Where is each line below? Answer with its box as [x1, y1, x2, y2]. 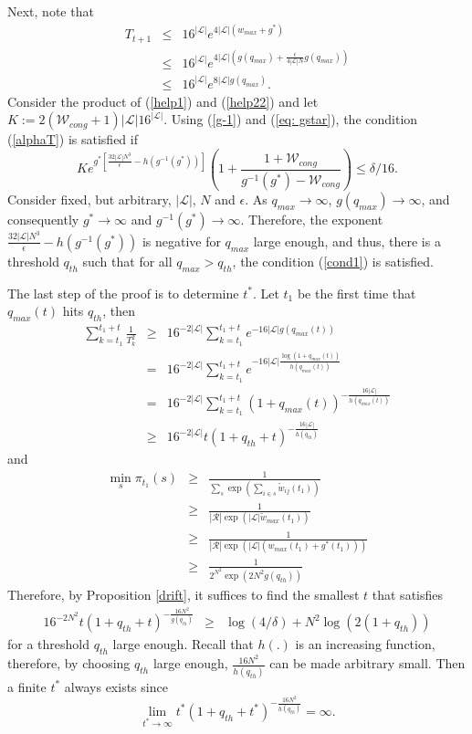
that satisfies [372, 585, 444, 604]
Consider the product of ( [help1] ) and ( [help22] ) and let [7, 91, 319, 110]
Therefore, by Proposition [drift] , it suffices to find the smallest [7, 585, 360, 604]
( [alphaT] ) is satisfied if [7, 130, 138, 149]
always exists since [64, 676, 168, 696]
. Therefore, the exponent [240, 209, 383, 228]
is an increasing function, [295, 634, 435, 654]
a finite [7, 676, 47, 696]
